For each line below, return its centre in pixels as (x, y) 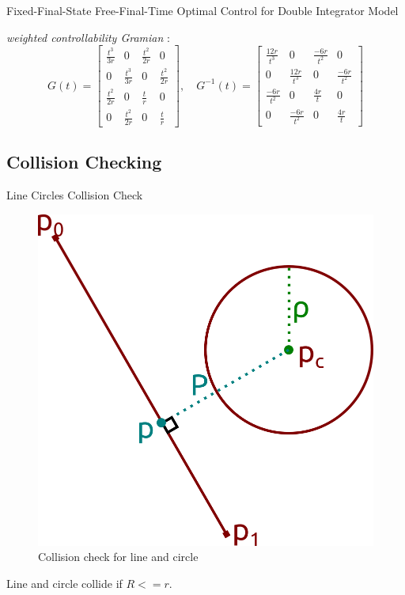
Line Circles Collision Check (75, 195)
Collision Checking (84, 162)
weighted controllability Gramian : (88, 37)
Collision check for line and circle (118, 557)
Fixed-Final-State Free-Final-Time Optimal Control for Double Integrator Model (202, 10)
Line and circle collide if (64, 583)
